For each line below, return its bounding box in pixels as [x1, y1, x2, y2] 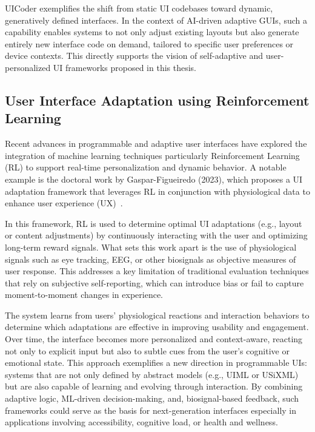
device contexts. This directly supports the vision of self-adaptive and [5, 49, 263, 62]
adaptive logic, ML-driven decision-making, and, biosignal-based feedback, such [5, 392, 299, 405]
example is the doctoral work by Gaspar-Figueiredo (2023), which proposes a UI [5, 172, 303, 185]
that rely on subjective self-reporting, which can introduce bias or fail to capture [5, 276, 304, 289]
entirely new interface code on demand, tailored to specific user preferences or [5, 37, 294, 50]
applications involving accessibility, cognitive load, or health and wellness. [5, 416, 278, 428]
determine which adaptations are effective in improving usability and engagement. [5, 320, 309, 333]
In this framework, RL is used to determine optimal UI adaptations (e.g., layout [5, 217, 302, 229]
